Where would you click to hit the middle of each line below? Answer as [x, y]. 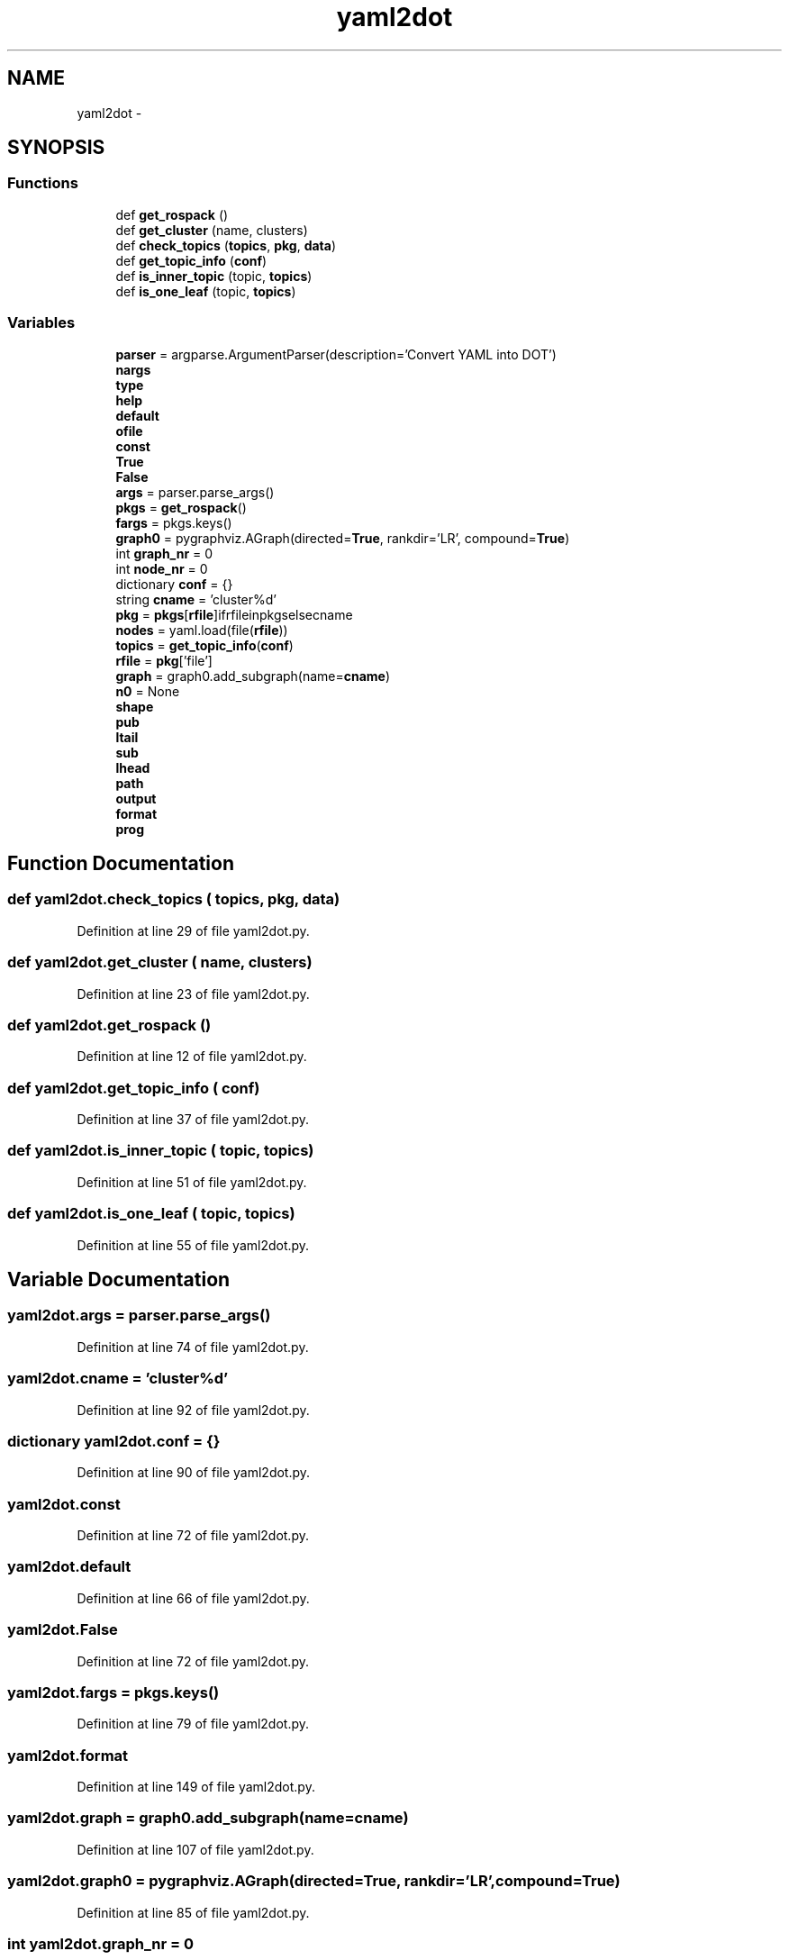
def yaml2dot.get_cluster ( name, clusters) [160, 962]
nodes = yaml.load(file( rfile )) [202, 630]
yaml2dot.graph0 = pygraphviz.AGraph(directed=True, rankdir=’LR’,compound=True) [314, 1881]
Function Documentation [121, 863]
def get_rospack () [172, 214]
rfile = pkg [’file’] [164, 660]
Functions [43, 183]
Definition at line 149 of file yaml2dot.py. [196, 1787]
